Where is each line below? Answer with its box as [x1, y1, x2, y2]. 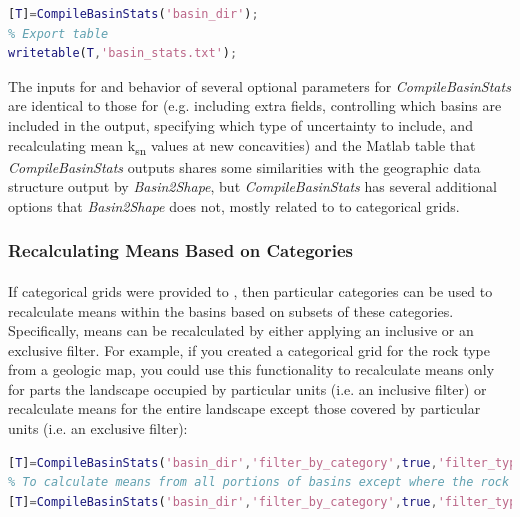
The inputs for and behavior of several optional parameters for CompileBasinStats [8, 75, 511, 96]
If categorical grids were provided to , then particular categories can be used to [8, 280, 493, 301]
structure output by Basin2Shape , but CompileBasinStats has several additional [8, 176, 497, 197]
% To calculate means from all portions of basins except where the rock [8, 475, 510, 490]
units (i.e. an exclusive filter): [8, 418, 188, 439]
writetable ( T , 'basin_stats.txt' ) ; [8, 46, 238, 61]
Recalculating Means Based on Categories [8, 238, 354, 263]
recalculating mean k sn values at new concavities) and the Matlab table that [8, 134, 476, 158]
